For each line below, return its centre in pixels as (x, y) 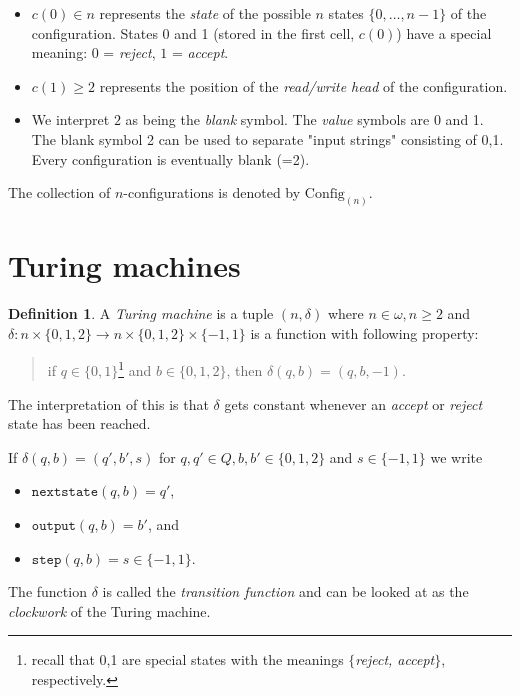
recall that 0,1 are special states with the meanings (187, 659)
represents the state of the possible (205, 13)
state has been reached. (79, 423)
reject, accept (395, 659)
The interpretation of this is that (108, 403)
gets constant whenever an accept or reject (353, 403)
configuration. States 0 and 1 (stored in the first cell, (193, 32)
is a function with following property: (364, 332)
